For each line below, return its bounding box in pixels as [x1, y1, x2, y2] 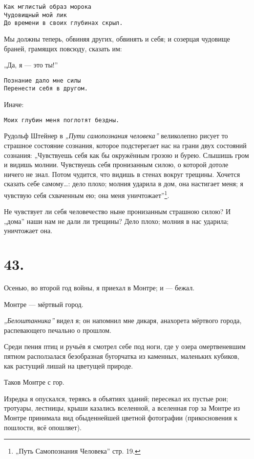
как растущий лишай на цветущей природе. [4, 360, 133, 371]
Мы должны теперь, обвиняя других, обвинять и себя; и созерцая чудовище [4, 33, 230, 44]
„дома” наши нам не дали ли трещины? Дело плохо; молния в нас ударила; [4, 216, 229, 226]
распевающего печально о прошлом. [4, 325, 111, 335]
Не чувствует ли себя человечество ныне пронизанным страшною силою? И [4, 206, 231, 217]
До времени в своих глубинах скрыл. [4, 20, 123, 27]
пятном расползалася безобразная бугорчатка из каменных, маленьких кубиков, [4, 351, 239, 361]
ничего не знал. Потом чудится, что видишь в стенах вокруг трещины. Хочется [4, 169, 240, 179]
